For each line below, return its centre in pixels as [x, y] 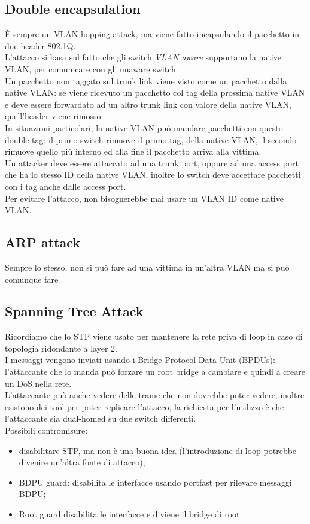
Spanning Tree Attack [74, 311]
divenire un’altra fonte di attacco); [82, 462]
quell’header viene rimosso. [54, 116]
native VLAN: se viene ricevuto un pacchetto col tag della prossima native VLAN [155, 93]
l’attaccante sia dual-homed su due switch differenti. [101, 418]
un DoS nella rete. [38, 383]
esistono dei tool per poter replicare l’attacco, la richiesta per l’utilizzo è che [145, 406]
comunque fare [32, 279]
